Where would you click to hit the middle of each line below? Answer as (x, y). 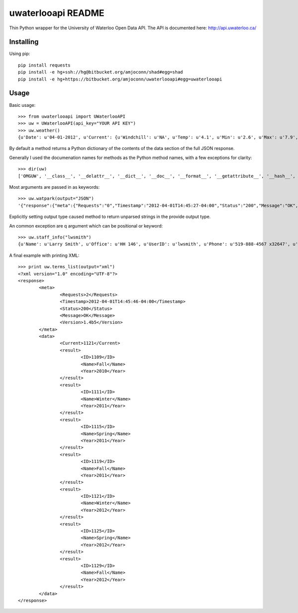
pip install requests (44, 65)
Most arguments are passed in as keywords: (54, 187)
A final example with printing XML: (44, 255)
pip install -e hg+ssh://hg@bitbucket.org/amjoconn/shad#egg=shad (101, 72)
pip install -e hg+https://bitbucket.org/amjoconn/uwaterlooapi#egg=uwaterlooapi (120, 79)
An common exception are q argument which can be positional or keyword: (86, 226)
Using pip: (20, 54)
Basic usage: (22, 105)
